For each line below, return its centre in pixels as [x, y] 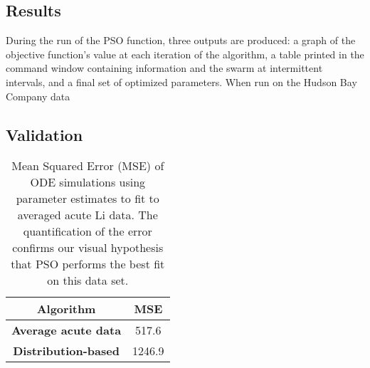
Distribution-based [66, 351]
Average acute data [67, 330]
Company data [38, 96]
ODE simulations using [88, 182]
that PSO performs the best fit [88, 264]
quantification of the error [88, 231]
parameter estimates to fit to [88, 199]
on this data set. [88, 280]
